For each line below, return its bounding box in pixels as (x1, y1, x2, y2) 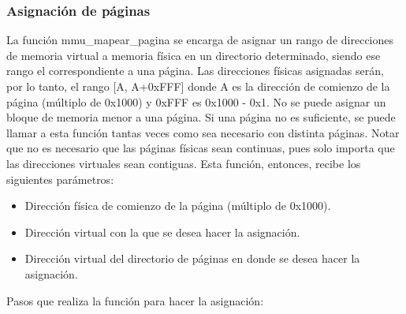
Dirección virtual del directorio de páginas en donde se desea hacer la (24, 250, 360, 267)
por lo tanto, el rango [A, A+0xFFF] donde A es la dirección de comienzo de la (6, 78, 390, 94)
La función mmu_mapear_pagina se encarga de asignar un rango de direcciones (6, 32, 394, 48)
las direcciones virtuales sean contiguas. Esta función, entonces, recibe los (6, 155, 361, 171)
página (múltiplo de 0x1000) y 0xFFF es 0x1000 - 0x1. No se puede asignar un (6, 93, 386, 110)
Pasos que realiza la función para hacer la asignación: (6, 292, 264, 308)
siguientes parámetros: (6, 170, 114, 187)
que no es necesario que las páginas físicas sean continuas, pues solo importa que (6, 140, 395, 156)
